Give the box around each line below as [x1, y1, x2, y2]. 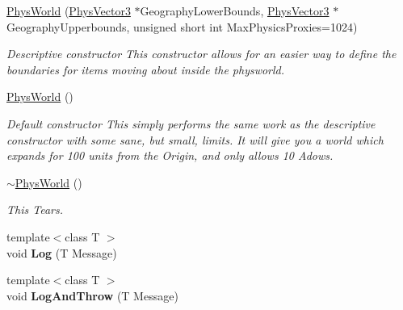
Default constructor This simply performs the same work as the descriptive [6, 115, 376, 132]
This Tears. [6, 201, 63, 218]
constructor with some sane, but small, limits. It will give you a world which [6, 131, 384, 148]
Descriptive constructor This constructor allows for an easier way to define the [6, 45, 397, 62]
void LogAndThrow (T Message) [6, 287, 178, 304]
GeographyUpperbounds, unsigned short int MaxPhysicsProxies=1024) [6, 18, 358, 35]
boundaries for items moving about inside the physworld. [6, 61, 285, 77]
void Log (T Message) [6, 244, 117, 261]
